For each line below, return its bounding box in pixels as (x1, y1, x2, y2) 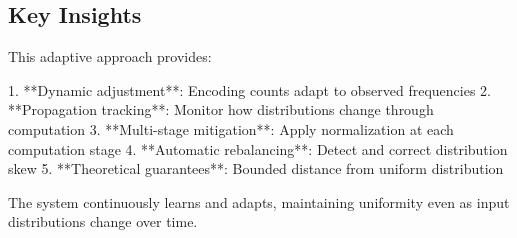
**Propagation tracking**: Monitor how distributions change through (8, 99, 434, 120)
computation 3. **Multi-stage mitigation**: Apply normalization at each (8, 118, 454, 139)
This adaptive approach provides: (8, 46, 212, 67)
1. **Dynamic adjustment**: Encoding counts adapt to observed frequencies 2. (8, 79, 492, 100)
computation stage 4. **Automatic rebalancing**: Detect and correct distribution (8, 138, 508, 159)
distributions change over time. (8, 211, 198, 232)
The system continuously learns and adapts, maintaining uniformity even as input (8, 191, 510, 212)
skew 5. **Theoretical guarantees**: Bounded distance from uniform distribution (8, 158, 504, 179)
